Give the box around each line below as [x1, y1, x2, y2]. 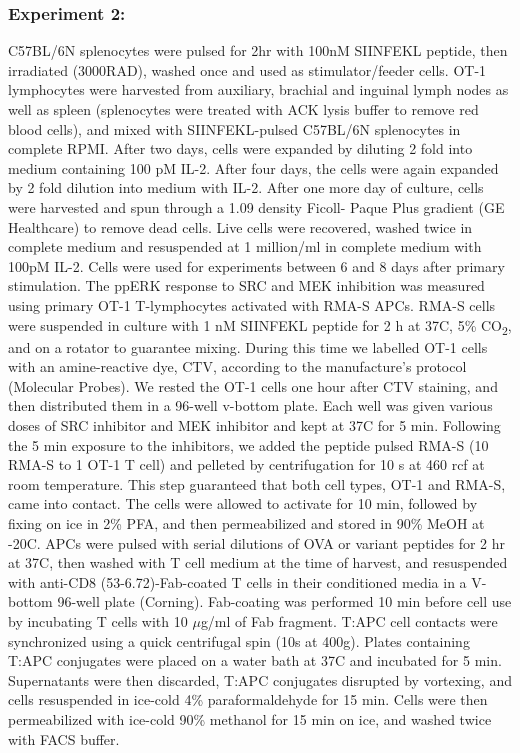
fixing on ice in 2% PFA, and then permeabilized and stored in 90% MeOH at [8, 513, 485, 533]
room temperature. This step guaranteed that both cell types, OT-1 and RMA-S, [8, 473, 506, 494]
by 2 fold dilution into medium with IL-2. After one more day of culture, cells [8, 177, 484, 198]
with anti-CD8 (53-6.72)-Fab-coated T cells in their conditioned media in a [8, 571, 467, 592]
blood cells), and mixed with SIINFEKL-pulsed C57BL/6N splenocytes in [8, 118, 461, 139]
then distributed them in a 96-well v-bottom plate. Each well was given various [8, 395, 493, 416]
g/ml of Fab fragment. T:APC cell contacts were [200, 610, 498, 631]
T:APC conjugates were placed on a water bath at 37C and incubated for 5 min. [8, 650, 502, 671]
